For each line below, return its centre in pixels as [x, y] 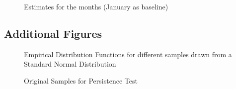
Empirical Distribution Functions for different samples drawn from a [128, 54]
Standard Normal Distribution [70, 64]
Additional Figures [53, 33]
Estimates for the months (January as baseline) [96, 6]
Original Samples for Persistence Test [81, 80]
